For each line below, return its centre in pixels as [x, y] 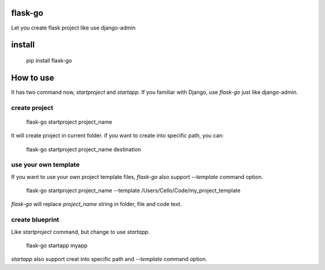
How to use [32, 77]
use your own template [45, 165]
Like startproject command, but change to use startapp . [81, 231]
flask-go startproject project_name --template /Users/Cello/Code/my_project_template [133, 190]
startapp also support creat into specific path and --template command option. [109, 259]
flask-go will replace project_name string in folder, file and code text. [97, 204]
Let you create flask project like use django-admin [73, 28]
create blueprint [35, 220]
